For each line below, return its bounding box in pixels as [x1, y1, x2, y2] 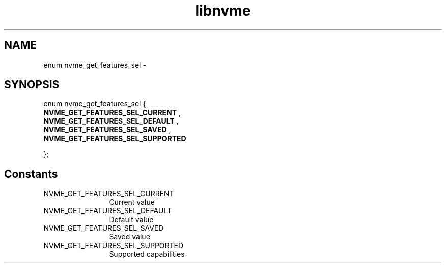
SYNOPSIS [4, 78, 60, 91]
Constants [4, 167, 58, 180]
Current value [109, 198, 155, 207]
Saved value [109, 232, 150, 242]
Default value [109, 215, 154, 224]
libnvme [195, 2, 251, 19]
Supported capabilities [109, 250, 185, 259]
